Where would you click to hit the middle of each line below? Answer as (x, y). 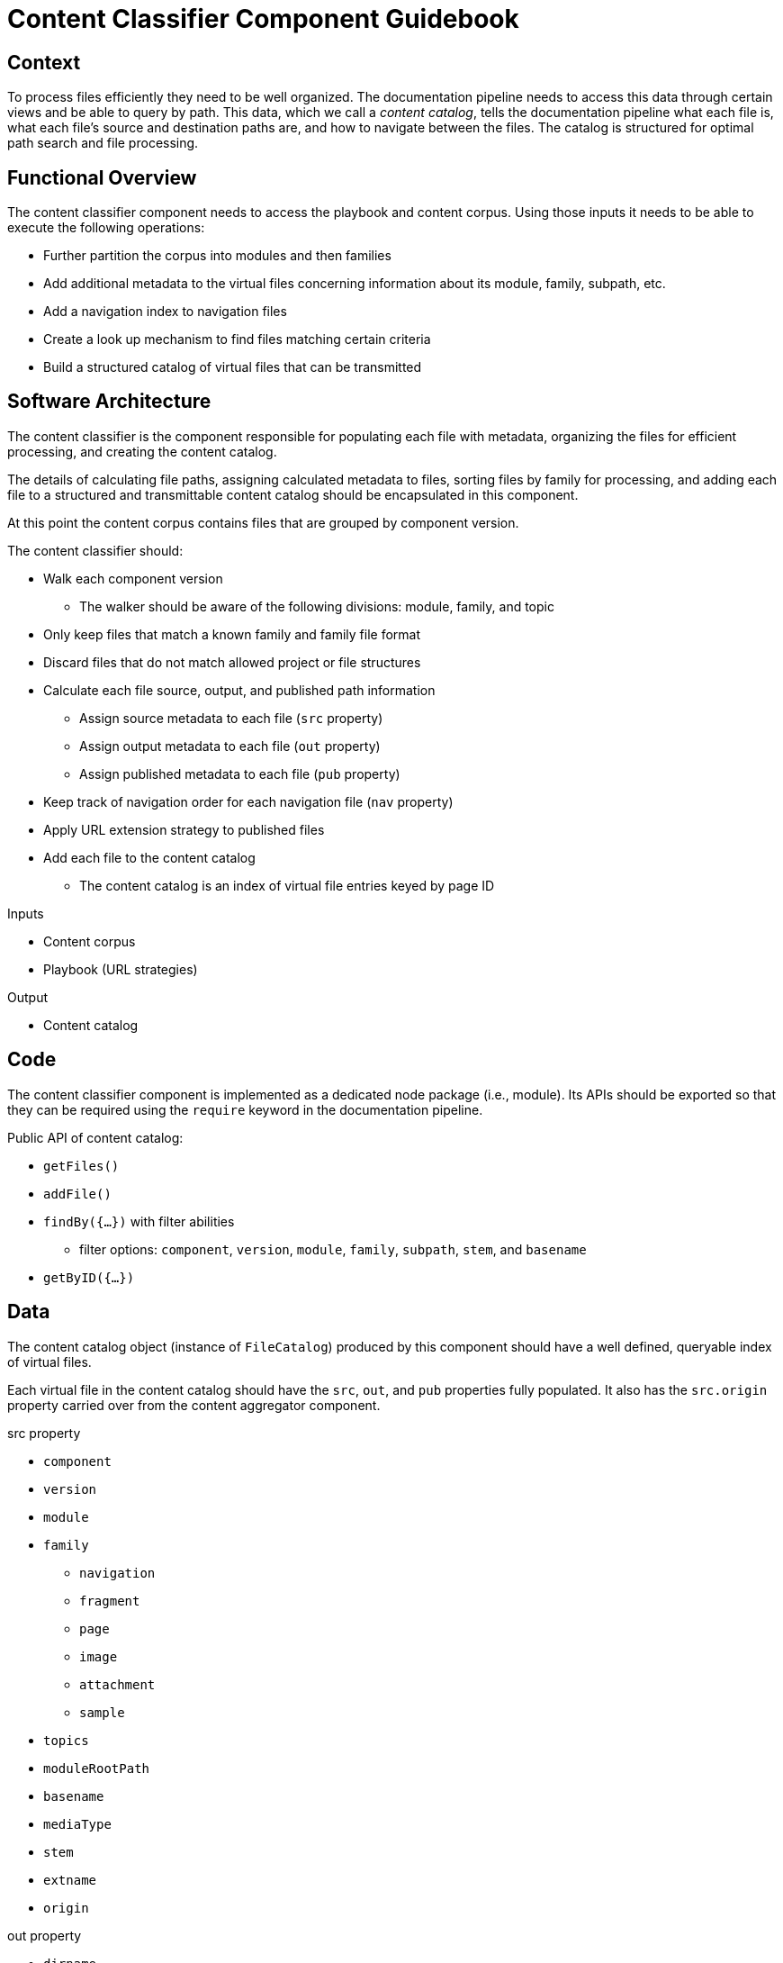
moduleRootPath (97, 1768)
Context (44, 62)
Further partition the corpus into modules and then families (217, 256)
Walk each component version (133, 578)
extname (70, 1880)
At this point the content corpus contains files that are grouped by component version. (263, 522)
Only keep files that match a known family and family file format (232, 634)
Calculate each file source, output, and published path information (239, 690)
